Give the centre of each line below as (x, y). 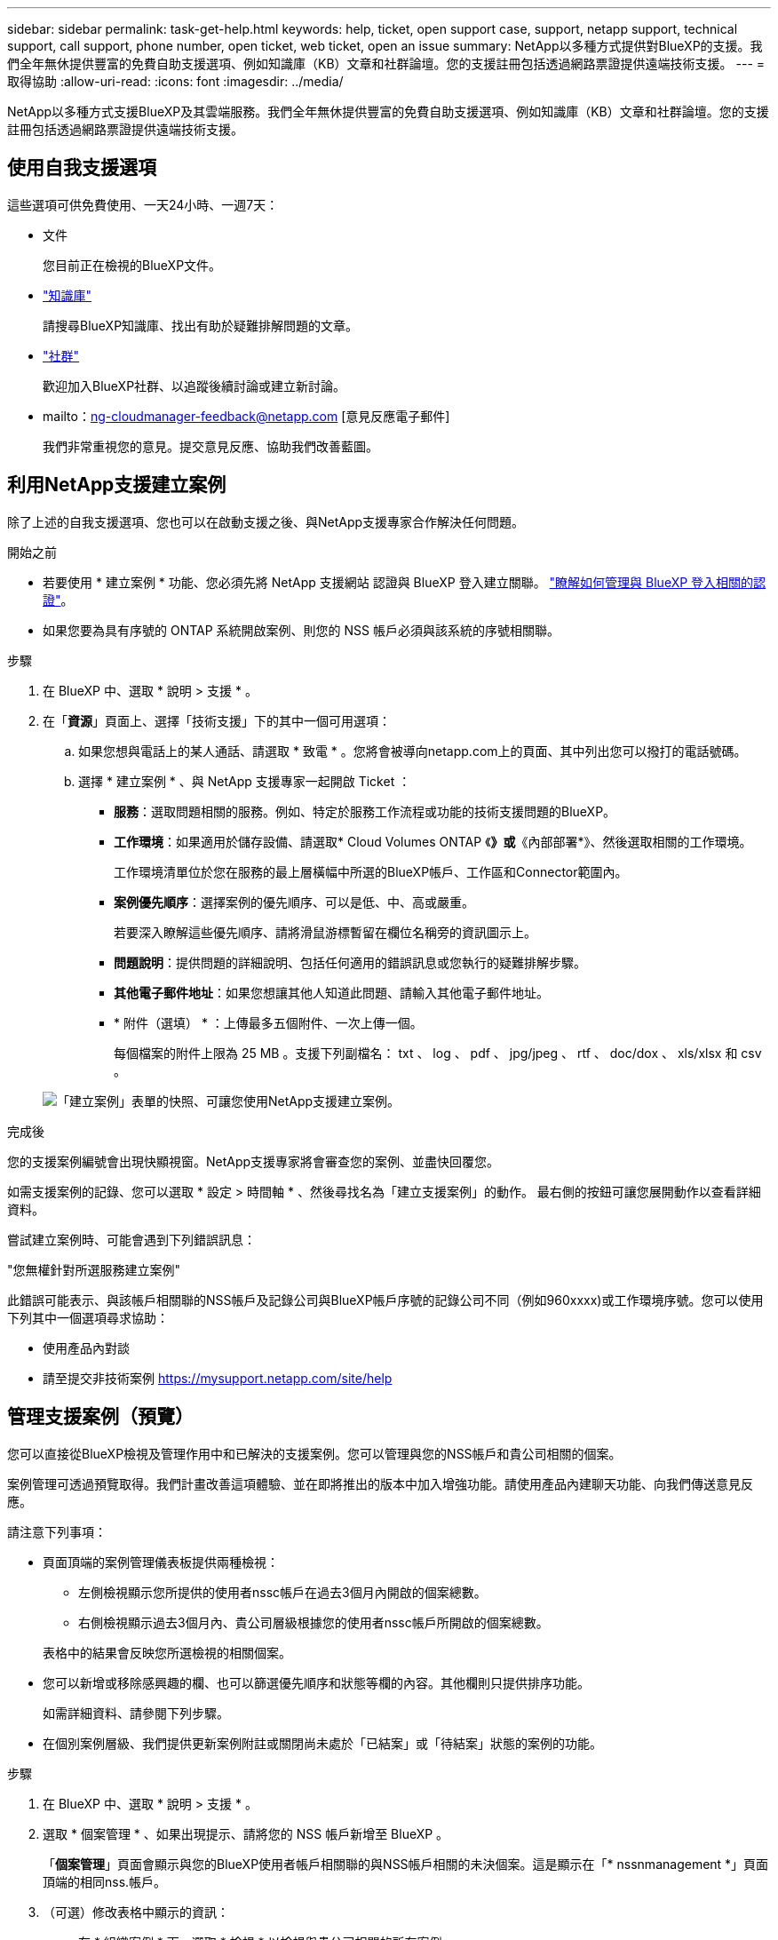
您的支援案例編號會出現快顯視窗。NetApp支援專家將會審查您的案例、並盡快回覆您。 (254, 1161)
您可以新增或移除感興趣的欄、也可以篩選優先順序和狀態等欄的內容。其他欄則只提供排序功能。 (316, 1682)
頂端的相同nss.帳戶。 (105, 1881)
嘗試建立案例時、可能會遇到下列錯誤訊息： (131, 1239)
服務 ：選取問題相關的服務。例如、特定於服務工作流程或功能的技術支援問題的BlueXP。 (365, 811)
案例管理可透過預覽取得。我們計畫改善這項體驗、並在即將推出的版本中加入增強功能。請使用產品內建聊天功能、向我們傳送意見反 (380, 1483)
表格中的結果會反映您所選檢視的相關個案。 (167, 1652)
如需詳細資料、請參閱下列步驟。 (136, 1713)
